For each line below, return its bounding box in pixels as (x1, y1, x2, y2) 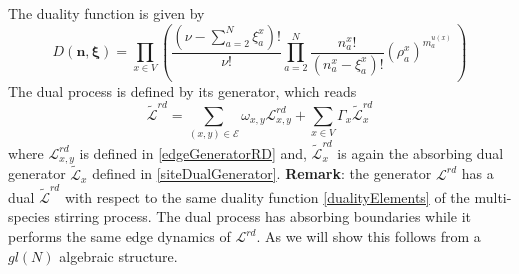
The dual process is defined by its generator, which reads (8, 80, 357, 101)
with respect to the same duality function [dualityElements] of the (64, 186, 470, 207)
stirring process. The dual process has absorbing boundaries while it (54, 206, 472, 227)
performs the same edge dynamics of (8, 226, 231, 247)
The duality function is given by (8, 3, 205, 23)
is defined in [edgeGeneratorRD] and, (79, 142, 307, 163)
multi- (474, 186, 512, 207)
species (8, 206, 50, 227)
